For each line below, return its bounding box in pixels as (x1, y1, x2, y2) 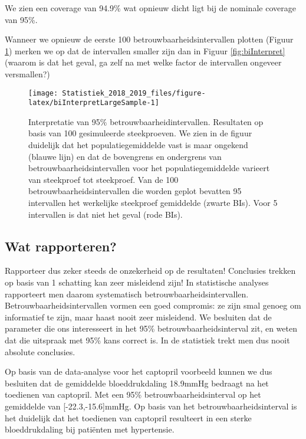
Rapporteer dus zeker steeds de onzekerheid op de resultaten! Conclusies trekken (5, 264, 296, 277)
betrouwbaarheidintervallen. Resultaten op (110, 115, 264, 127)
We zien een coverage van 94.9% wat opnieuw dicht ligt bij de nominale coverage (5, 2, 296, 14)
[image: (28, 89, 58, 97)
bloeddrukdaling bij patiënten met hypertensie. (5, 423, 175, 435)
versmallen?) (5, 67, 50, 80)
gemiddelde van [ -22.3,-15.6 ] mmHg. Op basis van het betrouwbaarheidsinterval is (5, 399, 297, 412)
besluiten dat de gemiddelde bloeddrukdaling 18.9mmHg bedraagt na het (5, 376, 269, 389)
